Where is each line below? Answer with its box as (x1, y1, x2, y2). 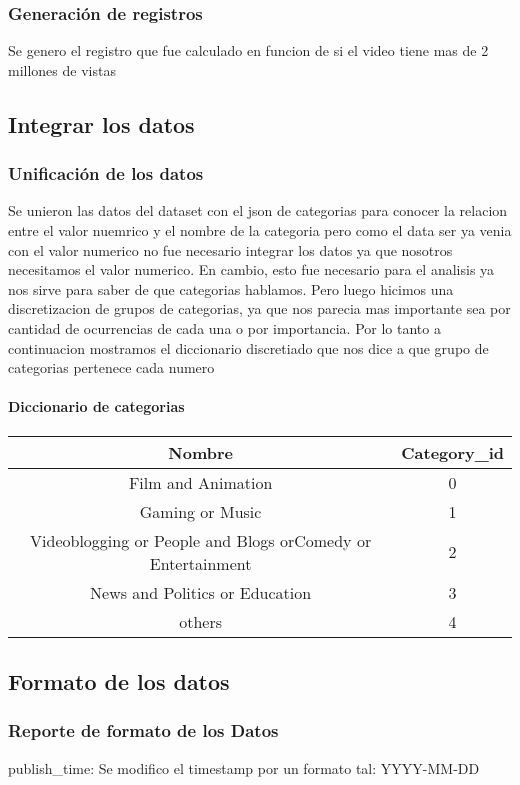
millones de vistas (8, 59, 116, 80)
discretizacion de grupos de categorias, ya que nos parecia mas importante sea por (8, 298, 511, 319)
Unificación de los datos (8, 161, 204, 186)
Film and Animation (128, 470, 273, 494)
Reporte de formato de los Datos (8, 718, 279, 743)
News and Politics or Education (90, 580, 312, 604)
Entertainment (149, 551, 252, 575)
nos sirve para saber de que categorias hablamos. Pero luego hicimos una (8, 278, 454, 299)
